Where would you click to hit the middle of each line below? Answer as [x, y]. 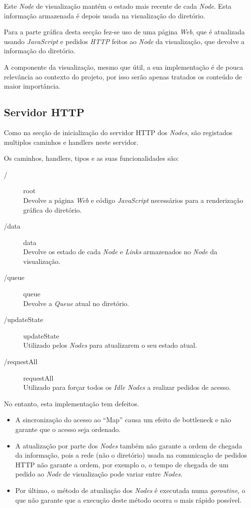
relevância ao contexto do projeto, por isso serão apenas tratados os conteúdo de [123, 76]
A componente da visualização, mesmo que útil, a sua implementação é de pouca [124, 67]
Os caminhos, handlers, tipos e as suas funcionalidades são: [91, 158]
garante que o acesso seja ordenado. [68, 429]
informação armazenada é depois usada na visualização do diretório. [105, 15]
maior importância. [32, 86]
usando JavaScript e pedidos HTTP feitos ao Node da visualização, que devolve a [124, 41]
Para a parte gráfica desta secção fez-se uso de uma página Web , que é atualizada [125, 32]
